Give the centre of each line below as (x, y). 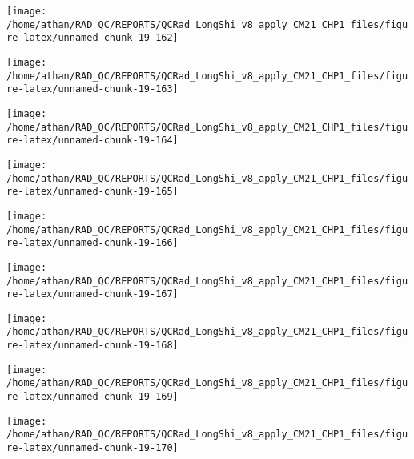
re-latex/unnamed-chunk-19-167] (92, 294)
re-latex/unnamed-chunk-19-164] (92, 141)
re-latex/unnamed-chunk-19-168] (92, 346)
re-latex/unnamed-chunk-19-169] (92, 397)
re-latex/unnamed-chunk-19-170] (92, 448)
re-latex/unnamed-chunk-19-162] (92, 38)
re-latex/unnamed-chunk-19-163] (92, 89)
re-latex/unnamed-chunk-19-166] (92, 243)
